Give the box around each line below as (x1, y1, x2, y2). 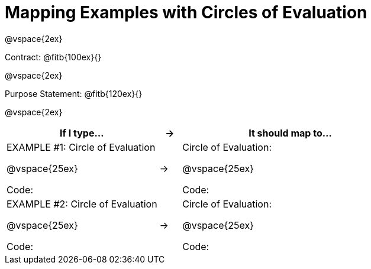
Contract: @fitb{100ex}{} (5, 51, 102, 62)
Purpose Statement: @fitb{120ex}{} (5, 88, 143, 99)
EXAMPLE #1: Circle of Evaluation (7, 141, 156, 153)
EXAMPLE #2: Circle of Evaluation (7, 197, 157, 210)
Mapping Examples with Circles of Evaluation (5, 2, 367, 22)
